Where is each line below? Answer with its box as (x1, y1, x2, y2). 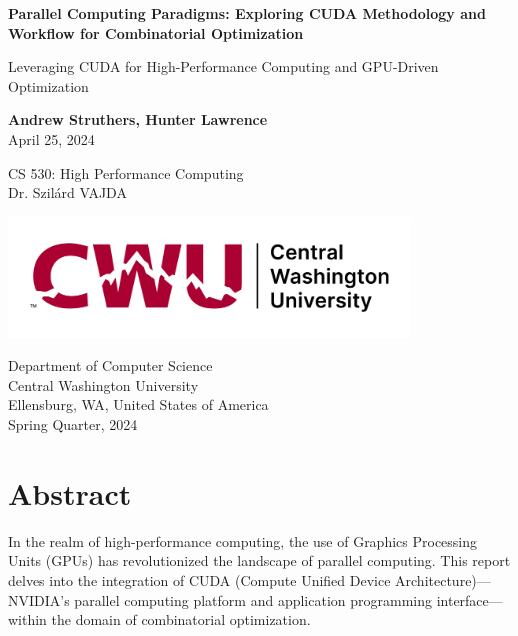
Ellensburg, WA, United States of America (8, 394, 269, 415)
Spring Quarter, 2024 (8, 414, 138, 434)
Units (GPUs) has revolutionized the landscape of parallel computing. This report (8, 550, 511, 571)
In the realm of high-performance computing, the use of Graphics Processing (8, 530, 478, 551)
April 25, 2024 (8, 128, 95, 149)
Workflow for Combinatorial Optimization (8, 22, 304, 43)
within (8, 609, 47, 630)
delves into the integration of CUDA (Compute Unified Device (8, 569, 391, 590)
